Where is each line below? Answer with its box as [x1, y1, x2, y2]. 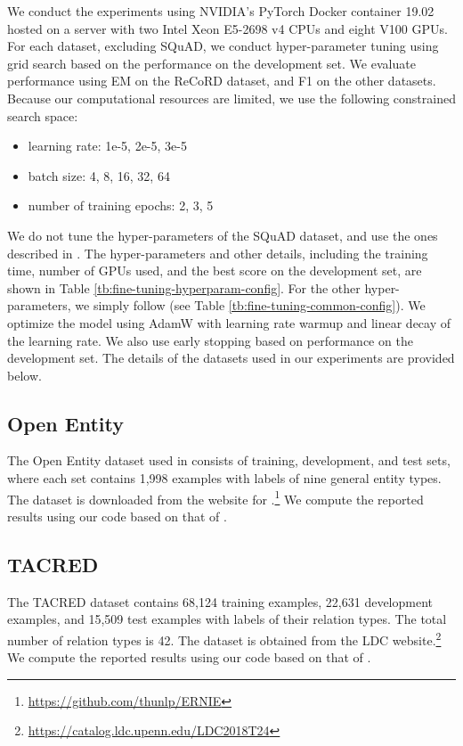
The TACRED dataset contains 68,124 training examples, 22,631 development [7, 592, 434, 611]
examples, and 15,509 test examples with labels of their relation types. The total [7, 610, 447, 628]
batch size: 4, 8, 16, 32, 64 [28, 166, 170, 184]
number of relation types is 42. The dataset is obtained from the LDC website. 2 [7, 627, 442, 649]
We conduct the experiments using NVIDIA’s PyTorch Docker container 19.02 [7, 2, 435, 20]
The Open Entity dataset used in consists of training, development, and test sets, [7, 451, 451, 470]
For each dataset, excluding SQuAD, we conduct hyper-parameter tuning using [7, 37, 439, 55]
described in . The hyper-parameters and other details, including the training [7, 243, 428, 262]
